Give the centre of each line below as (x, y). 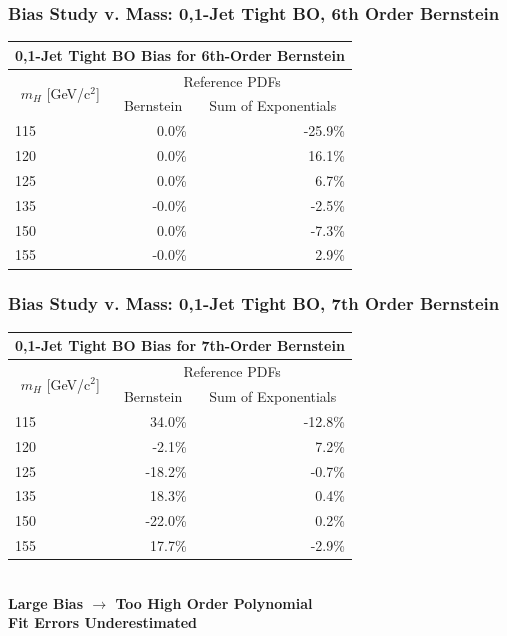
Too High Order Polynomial (214, 602)
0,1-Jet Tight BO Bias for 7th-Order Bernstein (180, 345)
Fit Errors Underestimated (103, 622)
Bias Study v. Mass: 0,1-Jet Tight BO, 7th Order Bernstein (254, 303)
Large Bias (46, 602)
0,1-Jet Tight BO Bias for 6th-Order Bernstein (180, 54)
